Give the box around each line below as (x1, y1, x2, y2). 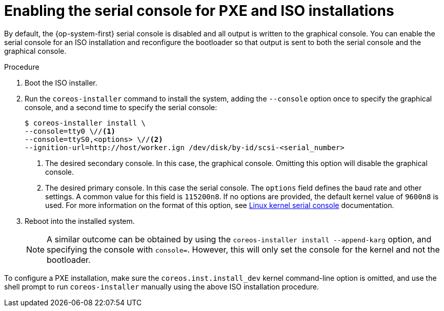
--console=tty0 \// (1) (25, 127, 116, 135)
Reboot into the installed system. (25, 216, 135, 225)
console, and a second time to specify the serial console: (25, 102, 217, 112)
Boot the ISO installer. (25, 78, 97, 87)
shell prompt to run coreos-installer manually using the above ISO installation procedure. (4, 282, 319, 291)
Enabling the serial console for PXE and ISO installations (4, 2, 394, 19)
